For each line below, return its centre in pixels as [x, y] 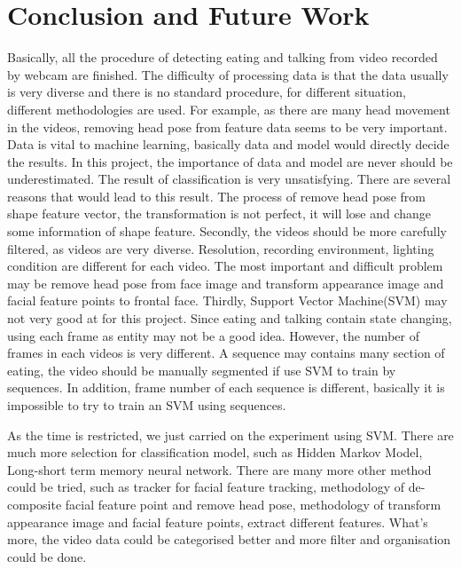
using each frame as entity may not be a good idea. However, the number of [213, 335]
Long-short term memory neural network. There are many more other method [219, 469]
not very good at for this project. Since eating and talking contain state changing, [230, 318]
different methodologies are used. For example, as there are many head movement [229, 109]
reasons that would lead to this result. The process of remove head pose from [217, 196]
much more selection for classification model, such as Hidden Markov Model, [215, 452]
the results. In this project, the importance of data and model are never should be [230, 161]
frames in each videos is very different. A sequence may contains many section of [226, 353]
